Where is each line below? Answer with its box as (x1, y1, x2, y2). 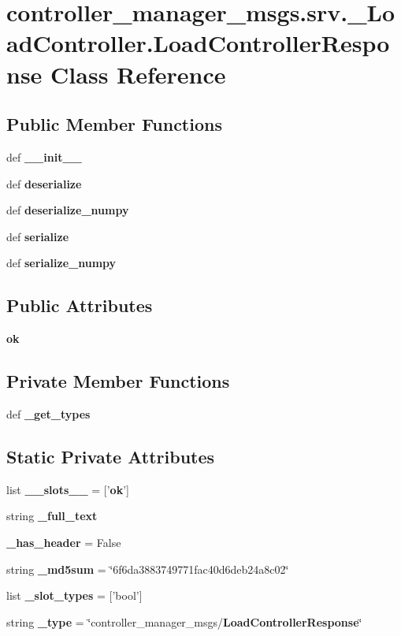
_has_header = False (6, 534, 121, 550)
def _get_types (6, 405, 91, 422)
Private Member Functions (6, 369, 230, 393)
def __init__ (6, 148, 82, 165)
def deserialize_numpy (6, 202, 129, 218)
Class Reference (50, 58, 226, 90)
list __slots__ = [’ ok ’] (6, 481, 129, 497)
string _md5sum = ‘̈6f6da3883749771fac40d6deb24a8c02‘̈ (6, 560, 289, 577)
